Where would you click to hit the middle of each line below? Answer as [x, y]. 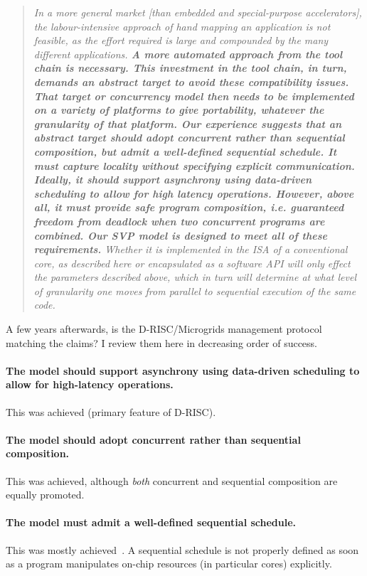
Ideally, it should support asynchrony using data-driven [173, 180]
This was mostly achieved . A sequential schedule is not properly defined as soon [182, 549]
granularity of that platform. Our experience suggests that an [188, 123]
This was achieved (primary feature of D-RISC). [111, 411]
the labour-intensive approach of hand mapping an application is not [182, 26]
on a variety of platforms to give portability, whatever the [179, 110]
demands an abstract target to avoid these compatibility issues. [191, 81]
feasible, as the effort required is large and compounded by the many [181, 40]
